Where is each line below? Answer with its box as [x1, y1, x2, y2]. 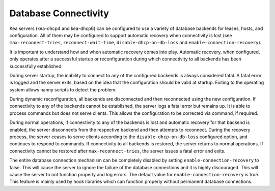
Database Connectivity [9, 8, 109, 19]
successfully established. [9, 63, 63, 69]
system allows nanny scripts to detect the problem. [9, 86, 117, 92]
